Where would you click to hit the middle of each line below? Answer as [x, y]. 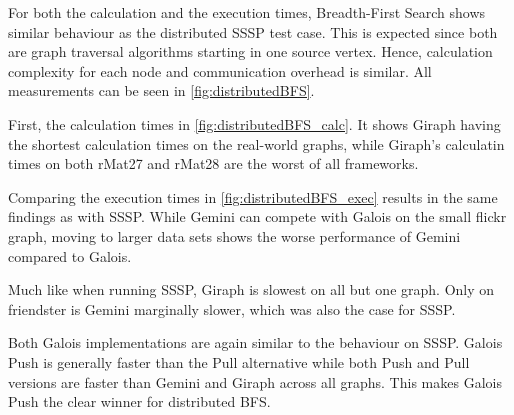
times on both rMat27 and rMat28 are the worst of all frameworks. [213, 163]
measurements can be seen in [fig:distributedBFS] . [161, 90]
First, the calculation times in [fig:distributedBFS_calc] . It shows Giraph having [254, 123]
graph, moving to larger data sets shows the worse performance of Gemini [234, 235]
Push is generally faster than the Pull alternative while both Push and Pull [239, 361]
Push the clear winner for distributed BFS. [139, 401]
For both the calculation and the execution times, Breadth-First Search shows [247, 12]
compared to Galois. [70, 255]
